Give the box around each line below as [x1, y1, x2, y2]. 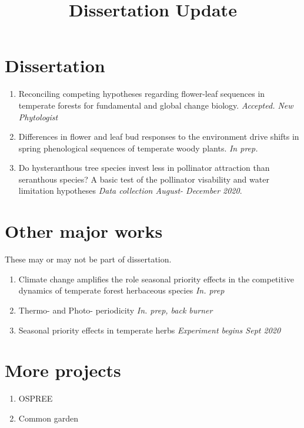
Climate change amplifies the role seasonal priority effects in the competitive [18, 272, 294, 285]
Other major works [5, 219, 163, 243]
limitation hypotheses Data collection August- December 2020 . [18, 184, 242, 197]
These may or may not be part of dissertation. [5, 253, 172, 265]
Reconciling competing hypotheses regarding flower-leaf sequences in [18, 87, 265, 100]
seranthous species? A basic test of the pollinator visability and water [18, 173, 269, 185]
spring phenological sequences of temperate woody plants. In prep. [18, 141, 258, 154]
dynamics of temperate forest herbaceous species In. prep [18, 284, 225, 296]
